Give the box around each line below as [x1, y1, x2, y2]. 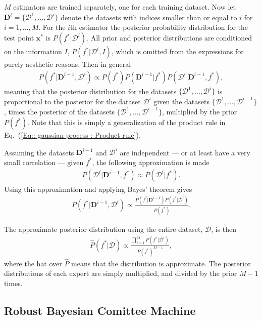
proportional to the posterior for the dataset [4, 96, 141, 106]
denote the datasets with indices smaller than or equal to [61, 12, 237, 22]
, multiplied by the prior [162, 106, 237, 116]
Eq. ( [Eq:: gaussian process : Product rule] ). [4, 130, 141, 140]
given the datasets [153, 96, 209, 106]
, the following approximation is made [92, 156, 209, 167]
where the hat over [4, 258, 62, 268]
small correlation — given [4, 156, 84, 167]
